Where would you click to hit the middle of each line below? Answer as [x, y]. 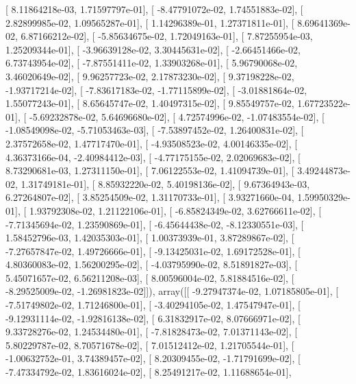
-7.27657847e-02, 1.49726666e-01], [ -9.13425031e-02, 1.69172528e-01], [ [153, 251]
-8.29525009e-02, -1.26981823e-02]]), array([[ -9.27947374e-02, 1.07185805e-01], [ [172, 291]
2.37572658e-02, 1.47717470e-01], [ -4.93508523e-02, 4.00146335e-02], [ [152, 143]
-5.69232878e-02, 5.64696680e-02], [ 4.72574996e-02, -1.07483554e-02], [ [177, 116]
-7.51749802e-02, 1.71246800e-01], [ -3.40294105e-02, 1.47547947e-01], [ [153, 305]
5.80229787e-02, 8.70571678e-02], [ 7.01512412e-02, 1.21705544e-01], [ [150, 345]
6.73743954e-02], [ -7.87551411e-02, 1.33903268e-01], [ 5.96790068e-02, [152, 63]
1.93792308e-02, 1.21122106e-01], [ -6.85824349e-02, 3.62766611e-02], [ [175, 210]
